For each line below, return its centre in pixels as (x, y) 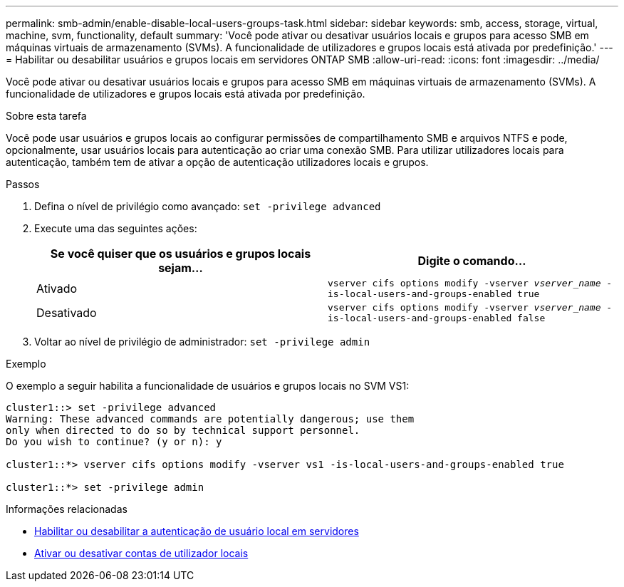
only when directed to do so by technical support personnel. (183, 430)
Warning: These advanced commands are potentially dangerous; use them (210, 419)
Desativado (67, 313)
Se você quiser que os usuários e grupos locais (181, 254)
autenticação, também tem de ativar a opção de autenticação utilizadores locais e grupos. (217, 162)
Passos (23, 184)
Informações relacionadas (67, 509)
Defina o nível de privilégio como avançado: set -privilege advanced (208, 206)
